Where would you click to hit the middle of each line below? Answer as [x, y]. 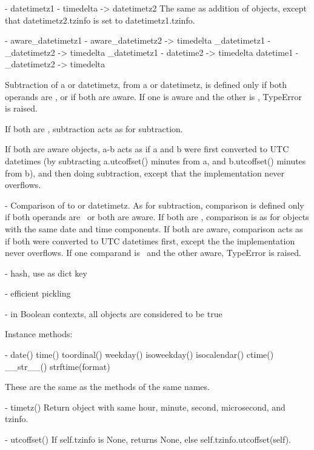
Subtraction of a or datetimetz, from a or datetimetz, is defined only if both [146, 84]
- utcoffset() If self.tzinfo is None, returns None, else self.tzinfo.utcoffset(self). [148, 439]
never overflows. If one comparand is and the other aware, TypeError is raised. [153, 253]
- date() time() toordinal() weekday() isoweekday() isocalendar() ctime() [139, 354]
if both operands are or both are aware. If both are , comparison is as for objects [157, 217]
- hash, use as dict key [46, 273]
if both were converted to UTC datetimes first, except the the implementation [150, 240]
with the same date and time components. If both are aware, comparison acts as [154, 228]
